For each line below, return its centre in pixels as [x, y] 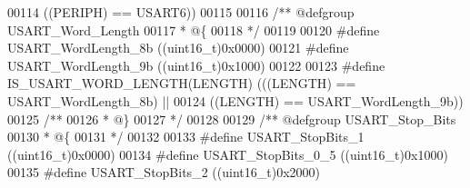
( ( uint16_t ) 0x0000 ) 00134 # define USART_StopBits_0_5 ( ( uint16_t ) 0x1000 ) [228, 154]
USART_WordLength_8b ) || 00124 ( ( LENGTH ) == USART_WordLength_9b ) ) [235, 100]
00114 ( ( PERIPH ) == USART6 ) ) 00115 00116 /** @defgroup [181, 12]
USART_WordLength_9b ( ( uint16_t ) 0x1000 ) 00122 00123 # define [196, 65]
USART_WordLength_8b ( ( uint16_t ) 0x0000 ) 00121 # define [178, 48]
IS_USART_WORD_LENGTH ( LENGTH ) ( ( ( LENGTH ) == [182, 83]
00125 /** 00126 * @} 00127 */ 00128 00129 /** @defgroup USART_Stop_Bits [232, 119]
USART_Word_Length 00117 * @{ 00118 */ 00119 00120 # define [194, 30]
